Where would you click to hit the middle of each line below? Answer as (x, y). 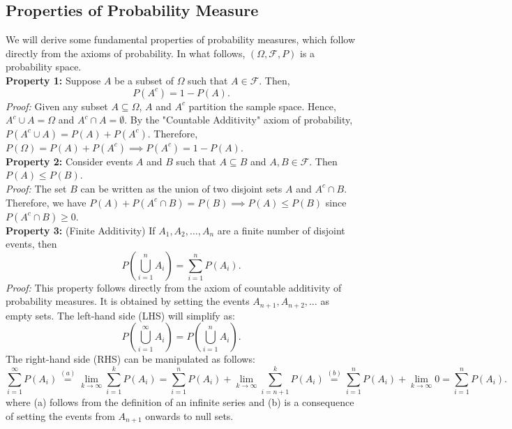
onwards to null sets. (189, 415)
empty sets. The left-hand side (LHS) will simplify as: (120, 315)
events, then (31, 244)
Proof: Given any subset (57, 106)
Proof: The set (36, 188)
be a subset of (144, 80)
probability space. (44, 67)
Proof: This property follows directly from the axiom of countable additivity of (174, 287)
